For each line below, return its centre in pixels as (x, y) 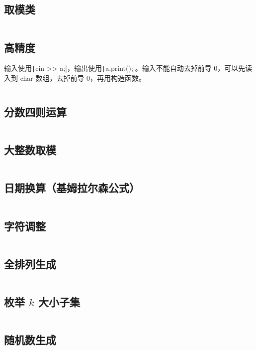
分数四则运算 (35, 112)
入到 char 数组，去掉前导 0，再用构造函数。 (75, 78)
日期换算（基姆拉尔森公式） (72, 188)
